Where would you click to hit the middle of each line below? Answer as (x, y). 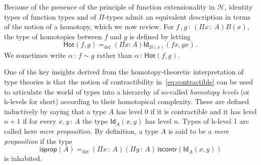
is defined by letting (160, 36)
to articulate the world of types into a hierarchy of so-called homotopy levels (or (127, 91)
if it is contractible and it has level (204, 111)
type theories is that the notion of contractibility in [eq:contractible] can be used (129, 82)
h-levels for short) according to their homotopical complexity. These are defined (126, 101)
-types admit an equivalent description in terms (178, 16)
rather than (114, 55)
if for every (39, 121)
